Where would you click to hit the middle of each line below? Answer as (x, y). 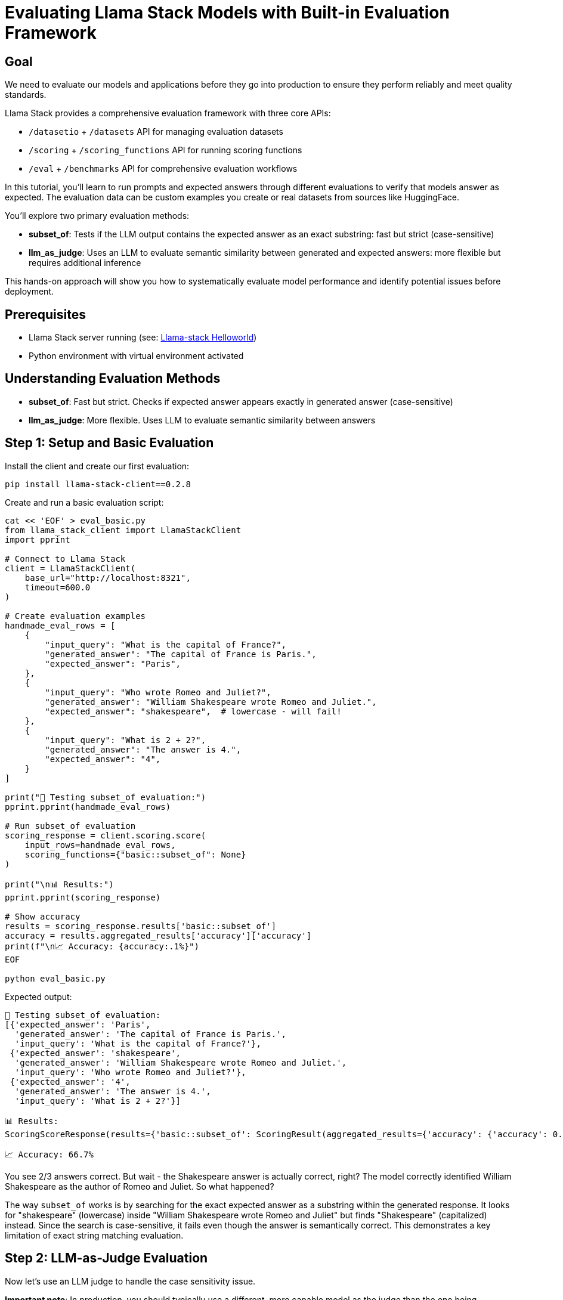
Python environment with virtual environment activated (136, 356)
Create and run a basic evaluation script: (84, 502)
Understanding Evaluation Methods (113, 379)
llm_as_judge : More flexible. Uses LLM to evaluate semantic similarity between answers (202, 420)
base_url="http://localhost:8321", (108, 578)
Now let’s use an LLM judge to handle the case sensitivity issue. (130, 1281)
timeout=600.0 (58, 587)
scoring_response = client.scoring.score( (106, 835)
